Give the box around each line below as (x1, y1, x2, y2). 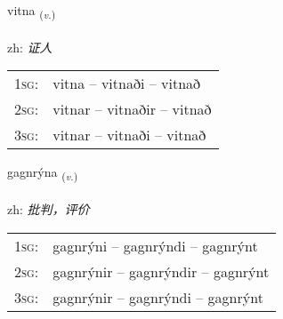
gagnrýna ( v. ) (7, 163, 78, 184)
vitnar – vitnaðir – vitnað (53, 99, 212, 120)
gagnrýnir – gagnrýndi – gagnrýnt (53, 286, 263, 307)
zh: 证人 (7, 37, 53, 56)
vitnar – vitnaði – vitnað (53, 124, 206, 146)
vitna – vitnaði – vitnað (53, 73, 201, 94)
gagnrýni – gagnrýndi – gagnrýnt (53, 235, 258, 256)
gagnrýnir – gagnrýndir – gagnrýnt (53, 260, 270, 282)
